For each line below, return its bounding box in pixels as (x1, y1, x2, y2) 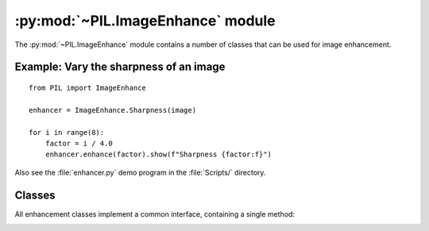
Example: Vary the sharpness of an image (14, 60, 226, 74)
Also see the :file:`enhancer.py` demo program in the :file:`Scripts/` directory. (14, 167, 266, 177)
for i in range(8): (29, 128, 105, 137)
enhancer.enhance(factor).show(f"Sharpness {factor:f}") (44, 150, 272, 159)
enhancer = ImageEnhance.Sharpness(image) (29, 106, 197, 114)
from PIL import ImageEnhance (29, 83, 147, 92)
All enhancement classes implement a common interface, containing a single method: (14, 209, 296, 218)
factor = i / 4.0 (44, 139, 113, 148)
